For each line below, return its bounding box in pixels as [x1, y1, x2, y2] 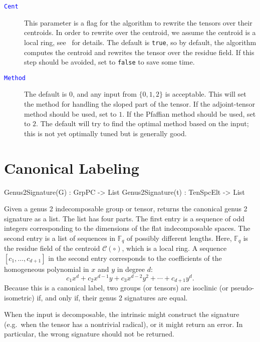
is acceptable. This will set [165, 89, 246, 99]
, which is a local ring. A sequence [122, 243, 227, 253]
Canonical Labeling [4, 157, 139, 178]
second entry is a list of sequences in [4, 232, 116, 243]
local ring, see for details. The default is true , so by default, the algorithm [24, 37, 256, 47]
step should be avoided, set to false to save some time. [24, 57, 195, 67]
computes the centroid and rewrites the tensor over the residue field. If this [24, 47, 254, 57]
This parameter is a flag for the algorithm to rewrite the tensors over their [24, 17, 252, 28]
